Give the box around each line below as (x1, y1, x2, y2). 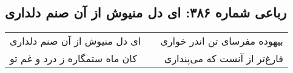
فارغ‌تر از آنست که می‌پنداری (164, 51, 283, 66)
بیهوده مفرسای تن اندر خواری (160, 34, 283, 48)
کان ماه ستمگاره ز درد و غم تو (10, 51, 137, 66)
